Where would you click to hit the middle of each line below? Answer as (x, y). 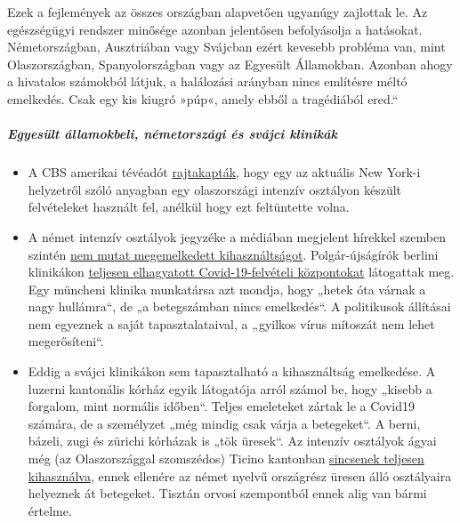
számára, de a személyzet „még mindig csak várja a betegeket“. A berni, (224, 423)
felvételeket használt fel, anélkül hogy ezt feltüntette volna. (189, 207)
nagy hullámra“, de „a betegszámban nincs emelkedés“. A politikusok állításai (239, 306)
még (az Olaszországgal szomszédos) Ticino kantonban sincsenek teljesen (226, 459)
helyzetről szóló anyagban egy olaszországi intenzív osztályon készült (215, 189)
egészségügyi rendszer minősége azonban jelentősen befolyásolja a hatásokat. (215, 29)
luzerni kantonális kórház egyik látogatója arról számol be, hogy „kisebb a (230, 388)
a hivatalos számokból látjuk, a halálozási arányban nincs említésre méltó (207, 81)
